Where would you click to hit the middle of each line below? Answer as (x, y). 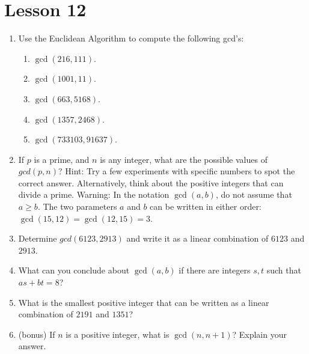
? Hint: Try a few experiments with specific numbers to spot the (176, 171)
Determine (38, 238)
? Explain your (259, 334)
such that (284, 270)
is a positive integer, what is (118, 334)
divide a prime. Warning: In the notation (94, 194)
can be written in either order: (206, 206)
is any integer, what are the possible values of (184, 159)
